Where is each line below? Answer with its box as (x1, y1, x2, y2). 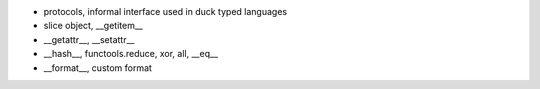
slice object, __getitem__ (43, 20, 144, 32)
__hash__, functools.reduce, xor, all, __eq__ (43, 48, 219, 60)
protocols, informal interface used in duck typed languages (43, 6, 288, 17)
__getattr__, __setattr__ (43, 33, 135, 45)
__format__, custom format (43, 61, 152, 74)
